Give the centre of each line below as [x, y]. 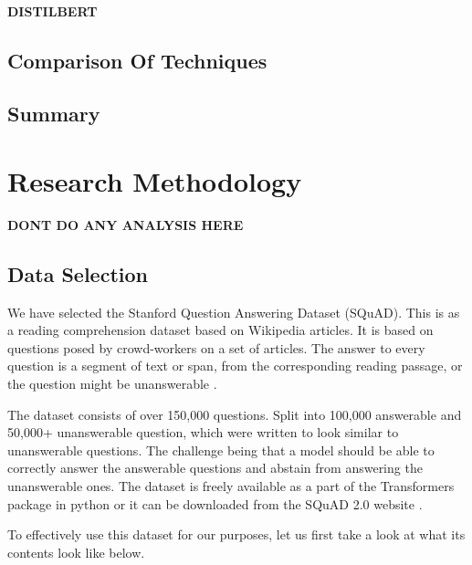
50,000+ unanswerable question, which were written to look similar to [203, 432]
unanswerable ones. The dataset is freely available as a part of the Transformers [231, 486]
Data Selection [78, 273]
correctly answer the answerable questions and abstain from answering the [215, 468]
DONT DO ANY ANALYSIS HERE [126, 224]
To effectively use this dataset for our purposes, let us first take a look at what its [236, 534]
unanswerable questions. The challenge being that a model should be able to [221, 450]
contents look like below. [76, 552]
